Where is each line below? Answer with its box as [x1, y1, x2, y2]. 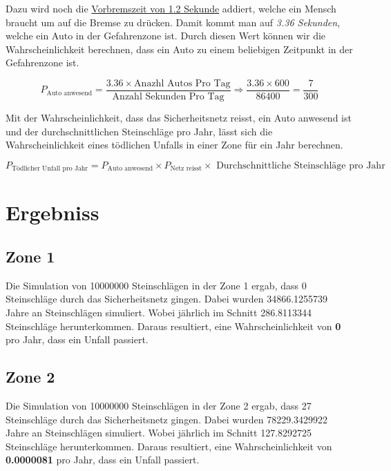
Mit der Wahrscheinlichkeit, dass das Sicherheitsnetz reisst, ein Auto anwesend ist [6, 110, 352, 125]
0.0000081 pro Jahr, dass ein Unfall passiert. [6, 452, 200, 467]
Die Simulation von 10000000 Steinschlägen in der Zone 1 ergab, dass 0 [6, 278, 307, 292]
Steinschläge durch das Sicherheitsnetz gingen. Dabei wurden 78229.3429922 [6, 412, 328, 426]
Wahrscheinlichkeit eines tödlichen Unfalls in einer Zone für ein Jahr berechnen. [6, 137, 343, 152]
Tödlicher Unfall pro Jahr [12, 165, 88, 173]
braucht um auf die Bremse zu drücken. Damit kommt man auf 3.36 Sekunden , [6, 15, 341, 29]
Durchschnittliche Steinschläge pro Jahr [216, 160, 385, 171]
